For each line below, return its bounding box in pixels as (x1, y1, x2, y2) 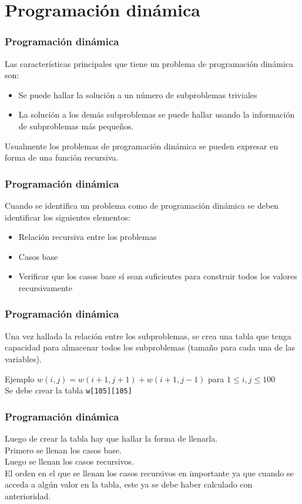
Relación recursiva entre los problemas (18, 231, 157, 243)
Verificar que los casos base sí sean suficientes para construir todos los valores (18, 270, 297, 282)
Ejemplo (5, 372, 35, 385)
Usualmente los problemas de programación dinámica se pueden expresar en (5, 139, 278, 152)
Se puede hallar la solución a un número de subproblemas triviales (18, 88, 257, 101)
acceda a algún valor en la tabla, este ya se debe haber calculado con (5, 478, 253, 490)
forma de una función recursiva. (5, 151, 119, 163)
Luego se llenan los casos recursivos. (5, 455, 135, 468)
